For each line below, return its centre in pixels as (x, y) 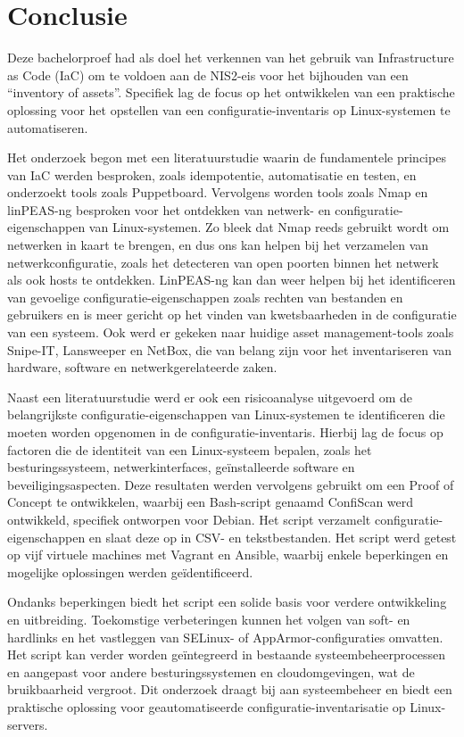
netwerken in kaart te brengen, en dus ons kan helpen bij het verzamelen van (218, 245)
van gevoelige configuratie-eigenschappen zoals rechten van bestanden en (205, 297)
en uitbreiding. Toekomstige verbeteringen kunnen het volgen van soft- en (209, 619)
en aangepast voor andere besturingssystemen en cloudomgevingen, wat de (211, 671)
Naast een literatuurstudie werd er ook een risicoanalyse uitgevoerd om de (210, 397)
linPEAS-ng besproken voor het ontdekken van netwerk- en (169, 209)
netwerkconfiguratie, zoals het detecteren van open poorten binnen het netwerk (223, 262)
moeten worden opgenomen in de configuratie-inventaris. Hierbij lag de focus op (225, 432)
